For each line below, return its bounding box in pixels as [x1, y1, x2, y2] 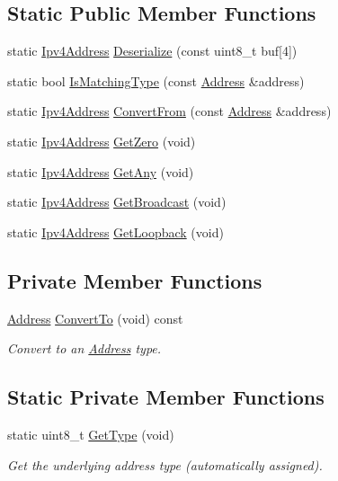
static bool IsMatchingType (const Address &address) [7, 71, 305, 90]
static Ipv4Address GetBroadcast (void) [7, 192, 227, 211]
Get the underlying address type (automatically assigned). [7, 455, 323, 474]
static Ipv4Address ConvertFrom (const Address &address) [7, 102, 332, 120]
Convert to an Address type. [7, 339, 162, 358]
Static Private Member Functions [7, 383, 325, 411]
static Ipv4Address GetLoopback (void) [7, 222, 224, 241]
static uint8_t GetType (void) [7, 424, 174, 443]
